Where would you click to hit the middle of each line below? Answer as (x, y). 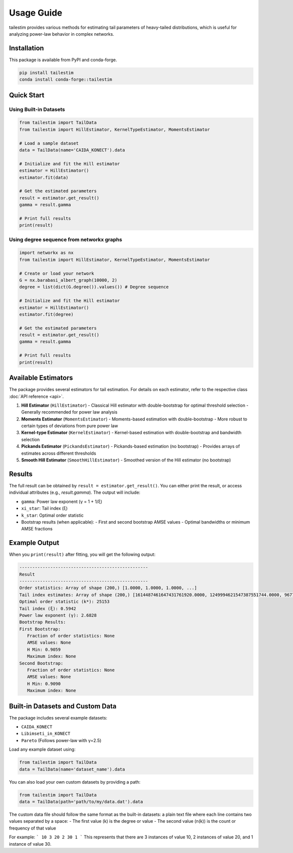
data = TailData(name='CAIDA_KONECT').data (72, 150)
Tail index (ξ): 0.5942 (48, 608)
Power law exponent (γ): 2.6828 (58, 615)
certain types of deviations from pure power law (70, 426)
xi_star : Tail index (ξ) (44, 508)
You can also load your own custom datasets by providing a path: (75, 782)
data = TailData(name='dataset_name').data (72, 769)
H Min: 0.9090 (44, 684)
